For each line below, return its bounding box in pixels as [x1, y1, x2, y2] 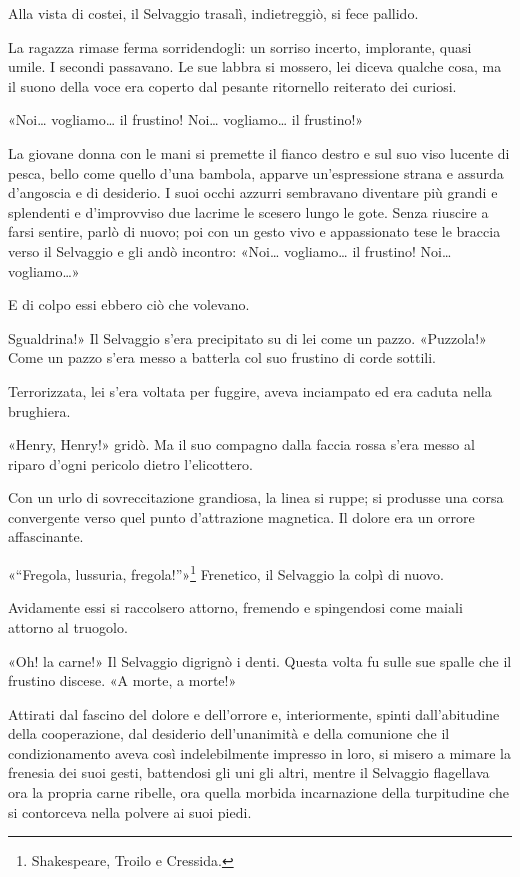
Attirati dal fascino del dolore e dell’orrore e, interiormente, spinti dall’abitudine [8, 703, 500, 724]
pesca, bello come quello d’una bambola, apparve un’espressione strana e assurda [8, 162, 504, 183]
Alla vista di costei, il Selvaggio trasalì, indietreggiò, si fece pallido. [8, 3, 419, 23]
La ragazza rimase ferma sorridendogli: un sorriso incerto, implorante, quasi [8, 36, 472, 57]
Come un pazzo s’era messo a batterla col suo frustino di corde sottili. [8, 347, 436, 368]
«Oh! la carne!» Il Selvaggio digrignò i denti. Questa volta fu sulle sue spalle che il [8, 650, 512, 671]
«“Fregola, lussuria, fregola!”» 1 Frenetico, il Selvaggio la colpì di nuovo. [8, 561, 444, 584]
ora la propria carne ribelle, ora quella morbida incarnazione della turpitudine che [8, 782, 509, 803]
